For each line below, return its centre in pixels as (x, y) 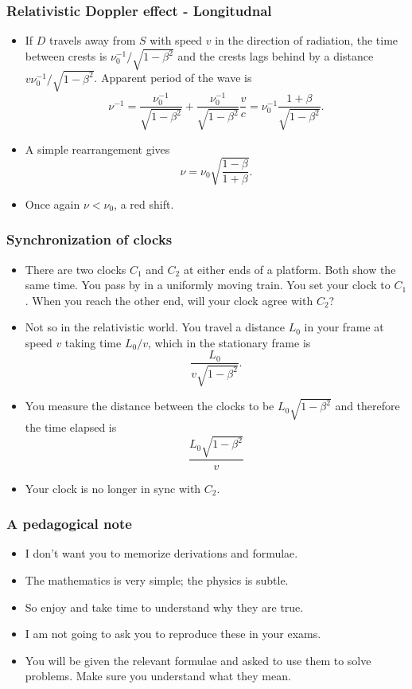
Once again (52, 204)
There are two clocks (76, 269)
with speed (176, 40)
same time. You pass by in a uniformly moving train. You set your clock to (208, 285)
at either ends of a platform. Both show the (290, 269)
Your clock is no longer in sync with (113, 488)
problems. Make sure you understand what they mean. (158, 676)
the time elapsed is (71, 427)
